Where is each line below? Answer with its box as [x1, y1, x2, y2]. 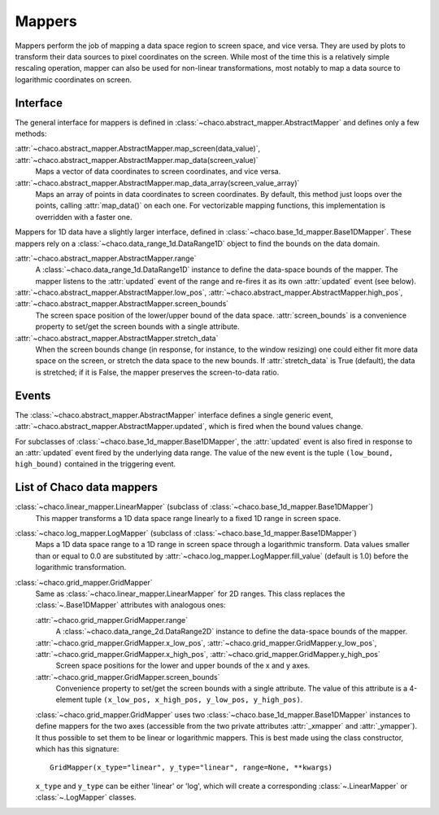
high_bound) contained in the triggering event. [15, 459, 176, 469]
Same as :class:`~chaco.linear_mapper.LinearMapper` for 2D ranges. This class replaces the [35, 589, 346, 598]
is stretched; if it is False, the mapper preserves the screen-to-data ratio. [35, 367, 280, 377]
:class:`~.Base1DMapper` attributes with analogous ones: [35, 600, 227, 610]
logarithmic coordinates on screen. [15, 74, 132, 85]
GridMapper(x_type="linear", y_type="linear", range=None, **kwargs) [50, 763, 333, 773]
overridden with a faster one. [35, 212, 133, 221]
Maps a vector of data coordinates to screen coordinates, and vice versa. [35, 167, 281, 177]
